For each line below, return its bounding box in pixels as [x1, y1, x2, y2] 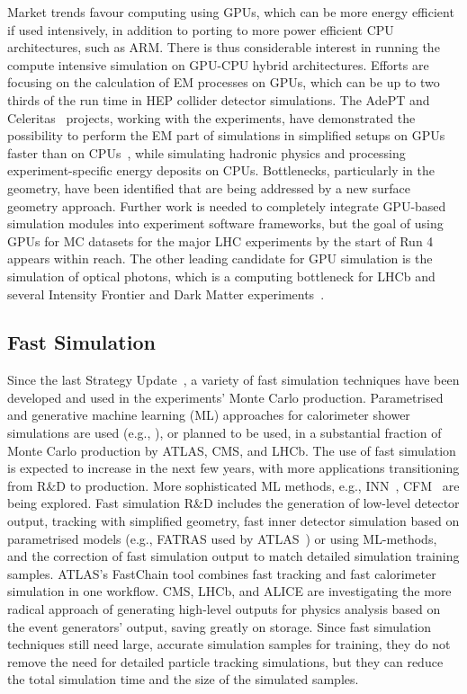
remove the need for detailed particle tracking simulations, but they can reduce [7, 652, 444, 671]
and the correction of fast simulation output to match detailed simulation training [7, 547, 460, 565]
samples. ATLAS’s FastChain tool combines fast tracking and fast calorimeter [7, 564, 436, 583]
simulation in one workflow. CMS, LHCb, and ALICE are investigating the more [7, 582, 452, 601]
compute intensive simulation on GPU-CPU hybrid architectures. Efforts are [7, 55, 429, 74]
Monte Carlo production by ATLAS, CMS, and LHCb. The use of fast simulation [7, 440, 456, 459]
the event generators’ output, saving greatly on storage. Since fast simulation [7, 617, 432, 636]
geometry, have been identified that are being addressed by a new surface [7, 178, 410, 197]
